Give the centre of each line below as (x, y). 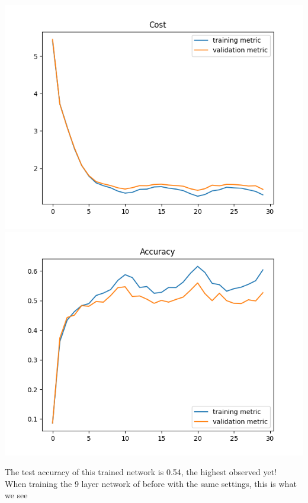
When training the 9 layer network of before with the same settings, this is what (151, 483)
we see (16, 495)
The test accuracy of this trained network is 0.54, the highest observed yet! (141, 472)
